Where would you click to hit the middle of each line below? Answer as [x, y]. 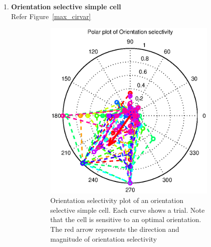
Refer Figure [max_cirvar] [51, 16]
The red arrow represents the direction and [115, 229]
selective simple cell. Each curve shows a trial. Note [127, 210]
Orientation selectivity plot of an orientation [117, 200]
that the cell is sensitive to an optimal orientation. [126, 219]
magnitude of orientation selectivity [104, 238]
